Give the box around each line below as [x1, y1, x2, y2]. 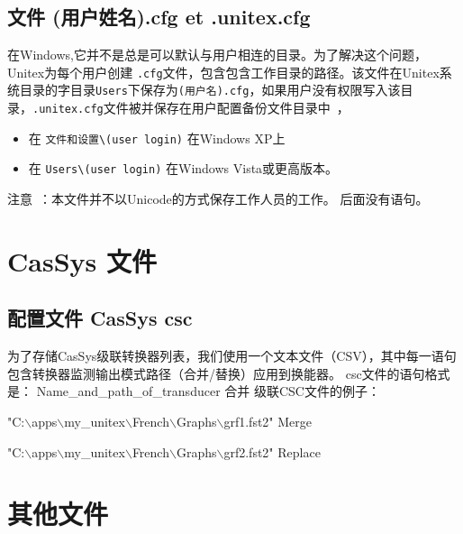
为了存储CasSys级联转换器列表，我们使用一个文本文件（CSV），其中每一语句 [7, 346, 457, 365]
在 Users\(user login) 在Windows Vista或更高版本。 [28, 159, 339, 178]
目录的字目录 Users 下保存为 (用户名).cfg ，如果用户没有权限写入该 [19, 80, 401, 99]
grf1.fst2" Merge [223, 412, 313, 431]
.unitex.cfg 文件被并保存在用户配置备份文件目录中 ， [32, 98, 350, 117]
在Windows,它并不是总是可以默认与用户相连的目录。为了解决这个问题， [7, 45, 427, 64]
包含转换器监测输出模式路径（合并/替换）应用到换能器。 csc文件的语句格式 [7, 364, 450, 382]
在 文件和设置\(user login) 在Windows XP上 [28, 128, 286, 147]
